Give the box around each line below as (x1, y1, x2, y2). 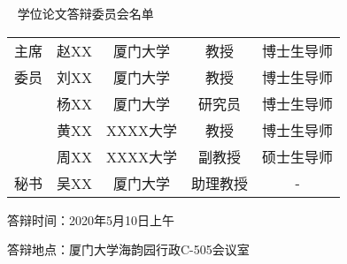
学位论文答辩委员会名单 (17, 4, 154, 22)
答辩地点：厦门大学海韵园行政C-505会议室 (7, 240, 250, 259)
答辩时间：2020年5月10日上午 (7, 210, 174, 229)
